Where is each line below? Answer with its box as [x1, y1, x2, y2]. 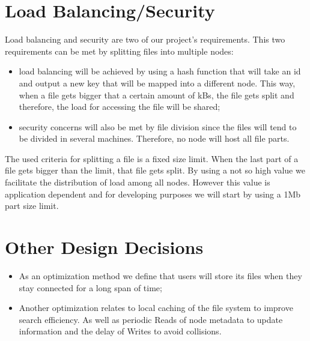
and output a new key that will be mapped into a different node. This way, [19, 76, 296, 89]
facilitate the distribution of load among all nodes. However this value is [5, 176, 270, 189]
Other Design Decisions [5, 235, 204, 259]
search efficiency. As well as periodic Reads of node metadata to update [19, 313, 283, 325]
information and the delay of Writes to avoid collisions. [19, 325, 222, 337]
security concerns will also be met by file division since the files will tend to [19, 120, 297, 133]
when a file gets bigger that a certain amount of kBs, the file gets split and [19, 88, 294, 101]
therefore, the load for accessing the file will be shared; [19, 100, 220, 113]
